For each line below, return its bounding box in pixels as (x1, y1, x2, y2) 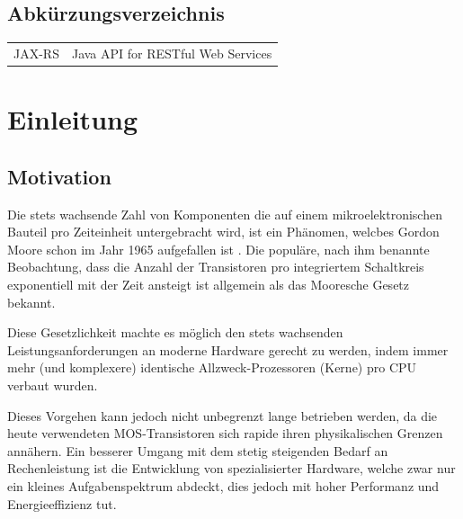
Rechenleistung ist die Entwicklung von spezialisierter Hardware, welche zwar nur (7, 459, 456, 478)
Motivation (7, 162, 111, 190)
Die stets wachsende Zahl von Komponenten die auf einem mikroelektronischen (7, 204, 442, 223)
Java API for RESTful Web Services (71, 43, 272, 62)
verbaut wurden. (7, 375, 98, 394)
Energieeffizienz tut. (7, 494, 117, 513)
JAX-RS (13, 43, 59, 62)
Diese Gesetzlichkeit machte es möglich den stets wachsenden (7, 323, 343, 342)
